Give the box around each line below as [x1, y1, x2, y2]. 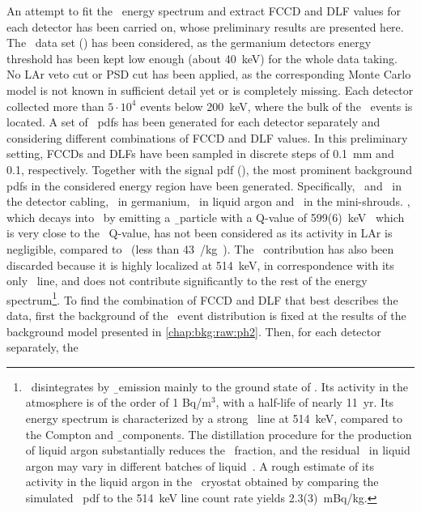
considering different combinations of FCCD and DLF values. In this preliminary [6, 129, 408, 146]
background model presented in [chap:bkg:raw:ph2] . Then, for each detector [6, 322, 381, 339]
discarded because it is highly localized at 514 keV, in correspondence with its [6, 256, 394, 273]
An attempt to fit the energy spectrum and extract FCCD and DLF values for [6, 2, 401, 19]
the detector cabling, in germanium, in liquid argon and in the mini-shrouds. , [6, 193, 410, 210]
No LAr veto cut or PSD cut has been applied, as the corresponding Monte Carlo [6, 66, 411, 83]
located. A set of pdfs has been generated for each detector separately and [6, 113, 381, 130]
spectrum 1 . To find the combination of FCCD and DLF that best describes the [6, 288, 398, 308]
